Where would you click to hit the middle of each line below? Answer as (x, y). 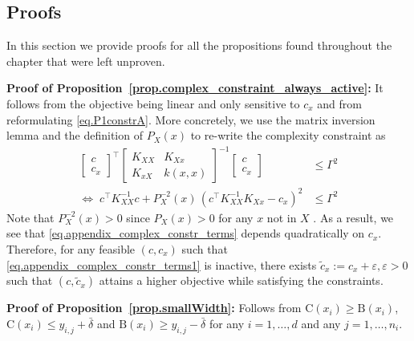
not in (282, 217)
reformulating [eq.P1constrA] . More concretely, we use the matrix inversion (191, 119)
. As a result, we (353, 217)
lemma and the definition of (75, 135)
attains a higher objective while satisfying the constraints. (241, 280)
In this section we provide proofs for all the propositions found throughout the (199, 45)
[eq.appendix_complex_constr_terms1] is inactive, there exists (162, 264)
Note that (30, 217)
